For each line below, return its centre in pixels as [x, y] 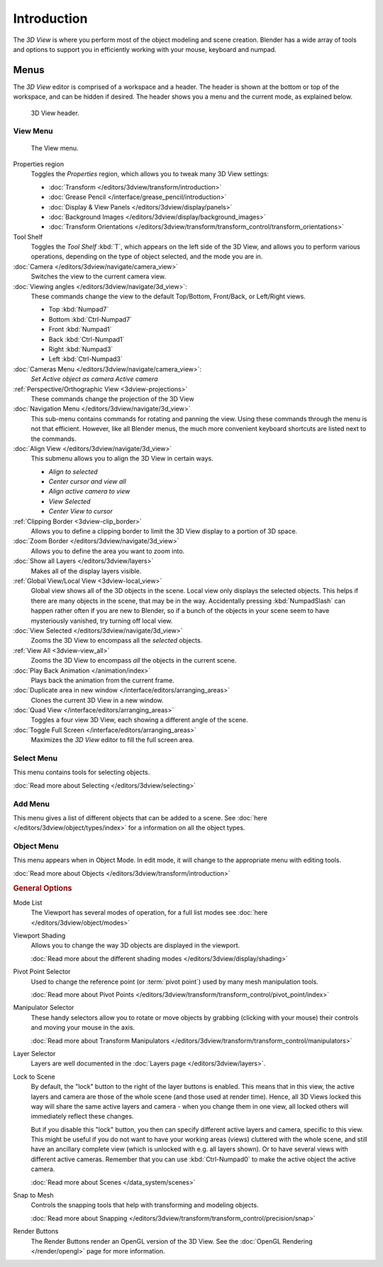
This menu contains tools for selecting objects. [82, 772]
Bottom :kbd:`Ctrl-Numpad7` [90, 319]
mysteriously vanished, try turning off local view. [102, 621]
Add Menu [31, 804]
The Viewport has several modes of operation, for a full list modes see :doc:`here [149, 913]
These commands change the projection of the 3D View [112, 398]
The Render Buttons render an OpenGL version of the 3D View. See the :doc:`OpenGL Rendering [172, 1241]
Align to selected [73, 472]
